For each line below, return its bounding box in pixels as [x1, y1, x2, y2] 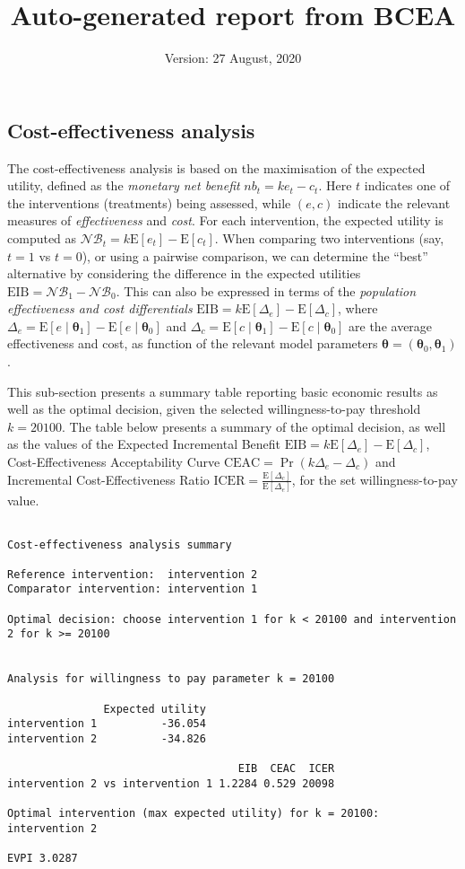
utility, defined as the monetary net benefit [7, 176, 240, 195]
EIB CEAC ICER [237, 762, 335, 776]
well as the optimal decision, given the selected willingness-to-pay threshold [7, 399, 421, 418]
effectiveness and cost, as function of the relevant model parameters [7, 334, 378, 353]
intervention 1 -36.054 [7, 717, 206, 731]
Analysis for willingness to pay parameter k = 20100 [7, 672, 335, 686]
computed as [7, 228, 77, 247]
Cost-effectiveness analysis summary [7, 538, 232, 551]
